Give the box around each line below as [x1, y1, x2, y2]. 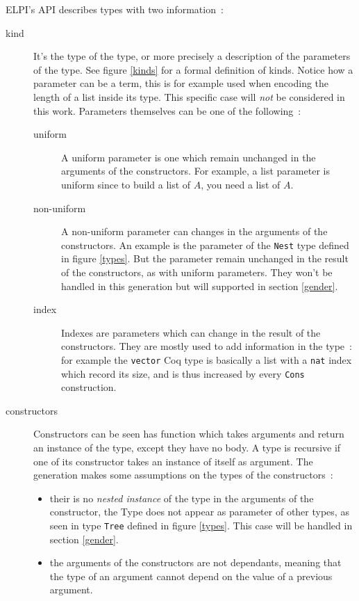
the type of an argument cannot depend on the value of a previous [49, 568, 333, 583]
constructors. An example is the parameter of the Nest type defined [61, 237, 349, 252]
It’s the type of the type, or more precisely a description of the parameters [33, 49, 351, 63]
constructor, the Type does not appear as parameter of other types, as [49, 504, 349, 519]
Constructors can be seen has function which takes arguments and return [33, 426, 344, 441]
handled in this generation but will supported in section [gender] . [61, 278, 338, 293]
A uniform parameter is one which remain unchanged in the [61, 150, 316, 164]
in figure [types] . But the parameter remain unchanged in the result [61, 251, 349, 266]
